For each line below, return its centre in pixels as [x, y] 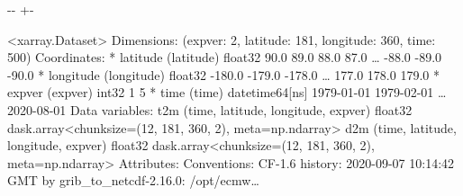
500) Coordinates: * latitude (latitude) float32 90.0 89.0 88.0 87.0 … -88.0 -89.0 [225, 57]
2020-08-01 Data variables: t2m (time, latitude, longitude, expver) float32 [210, 109]
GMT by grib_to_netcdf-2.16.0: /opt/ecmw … [133, 180]
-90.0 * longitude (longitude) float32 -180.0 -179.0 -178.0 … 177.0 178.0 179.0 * [223, 74]
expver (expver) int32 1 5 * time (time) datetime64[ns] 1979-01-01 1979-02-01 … [227, 92]
